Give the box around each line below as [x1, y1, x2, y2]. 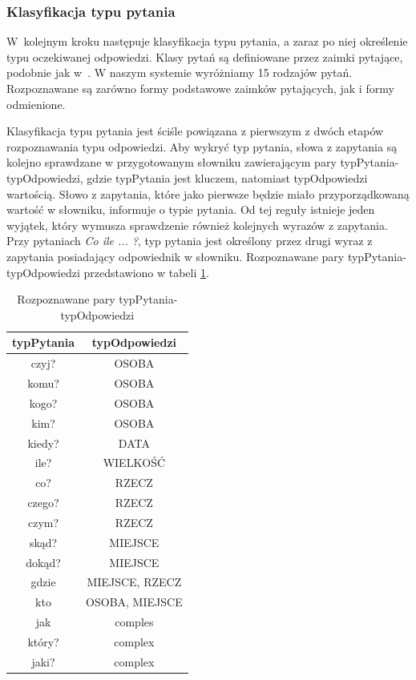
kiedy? [27, 434, 59, 451]
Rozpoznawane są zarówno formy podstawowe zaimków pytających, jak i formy [6, 80, 394, 96]
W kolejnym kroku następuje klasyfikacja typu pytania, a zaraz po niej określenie [6, 33, 408, 50]
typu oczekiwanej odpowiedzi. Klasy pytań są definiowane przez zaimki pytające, [6, 48, 403, 65]
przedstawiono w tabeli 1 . [83, 264, 209, 280]
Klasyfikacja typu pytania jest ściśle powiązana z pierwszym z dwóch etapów [6, 123, 384, 139]
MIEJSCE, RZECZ [87, 573, 182, 590]
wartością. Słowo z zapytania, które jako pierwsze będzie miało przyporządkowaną [6, 185, 410, 202]
